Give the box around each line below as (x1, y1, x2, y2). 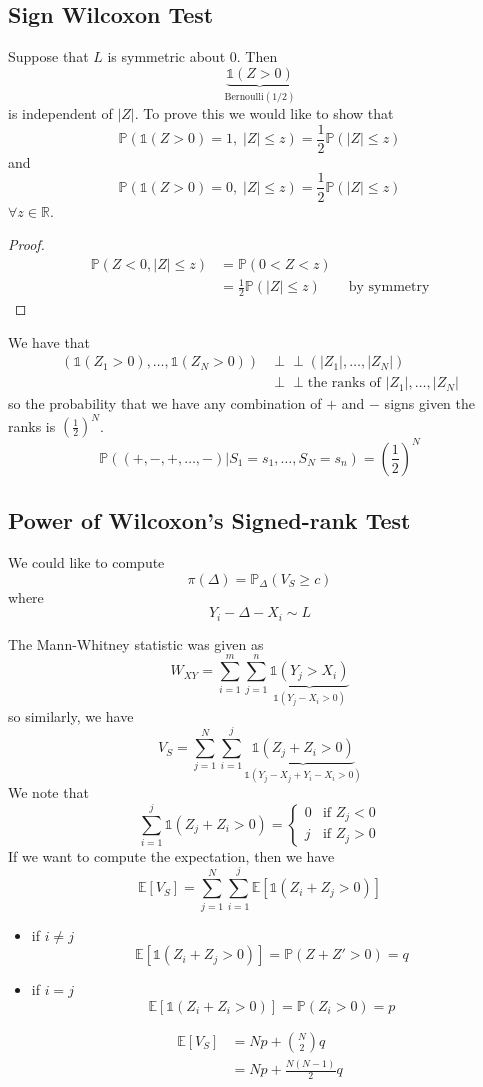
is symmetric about (107, 46, 226, 67)
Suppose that (8, 46, 89, 67)
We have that (8, 331, 91, 352)
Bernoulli (224, 91, 264, 102)
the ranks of (307, 376, 381, 391)
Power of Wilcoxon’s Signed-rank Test (8, 505, 411, 536)
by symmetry (348, 280, 430, 295)
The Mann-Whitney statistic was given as (8, 633, 264, 654)
